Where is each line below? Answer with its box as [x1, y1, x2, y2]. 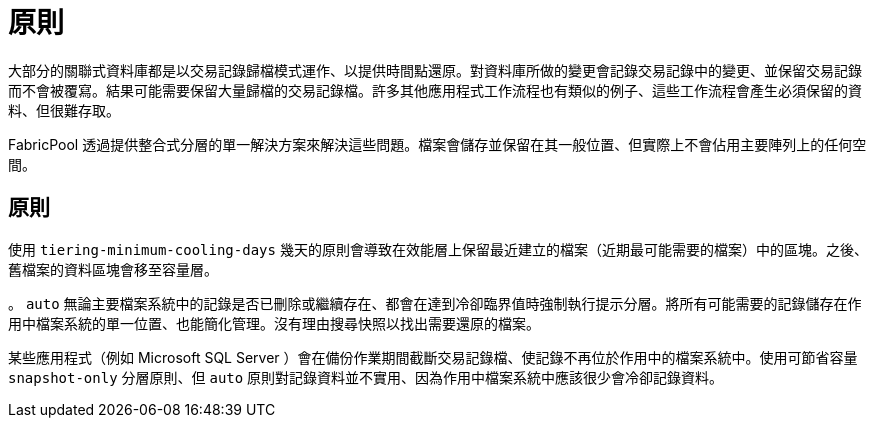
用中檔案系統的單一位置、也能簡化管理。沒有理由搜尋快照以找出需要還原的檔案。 [8, 314, 540, 332]
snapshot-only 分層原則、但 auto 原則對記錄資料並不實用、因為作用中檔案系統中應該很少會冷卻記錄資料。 [8, 368, 724, 386]
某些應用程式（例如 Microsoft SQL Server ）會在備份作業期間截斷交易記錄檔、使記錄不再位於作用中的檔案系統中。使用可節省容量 [8, 348, 858, 366]
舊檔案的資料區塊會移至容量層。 [8, 260, 218, 278]
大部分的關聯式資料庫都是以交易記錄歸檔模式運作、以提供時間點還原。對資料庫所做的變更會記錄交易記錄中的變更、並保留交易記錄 [8, 61, 862, 79]
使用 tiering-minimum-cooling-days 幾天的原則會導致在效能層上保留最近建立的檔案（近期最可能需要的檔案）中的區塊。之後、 [8, 240, 868, 258]
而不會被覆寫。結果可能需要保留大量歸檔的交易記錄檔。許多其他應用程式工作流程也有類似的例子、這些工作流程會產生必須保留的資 [8, 81, 862, 99]
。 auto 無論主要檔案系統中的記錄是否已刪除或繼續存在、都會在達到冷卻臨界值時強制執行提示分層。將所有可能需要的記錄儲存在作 [8, 294, 862, 312]
